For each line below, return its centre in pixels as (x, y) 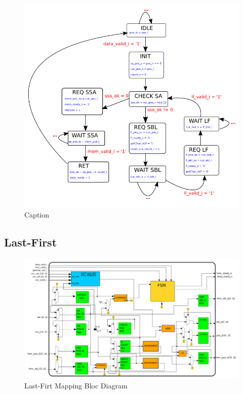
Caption (37, 215)
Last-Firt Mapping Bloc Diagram (76, 385)
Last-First (31, 242)
